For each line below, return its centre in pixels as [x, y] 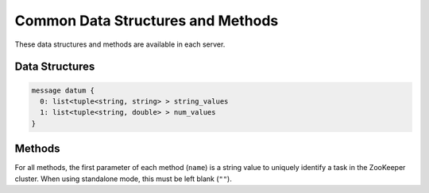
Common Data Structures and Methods [147, 21]
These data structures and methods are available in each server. [120, 44]
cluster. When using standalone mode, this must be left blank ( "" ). [123, 179]
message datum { [63, 90]
